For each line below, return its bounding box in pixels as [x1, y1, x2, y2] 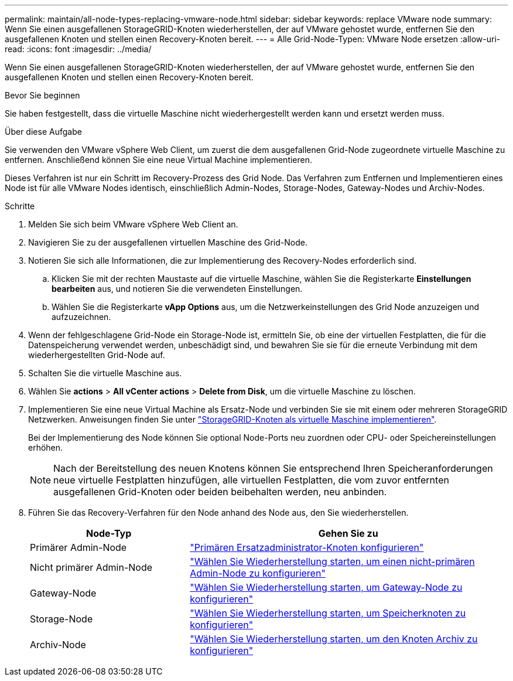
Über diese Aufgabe [5, 127, 82, 137]
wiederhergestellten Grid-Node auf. [28, 350, 165, 360]
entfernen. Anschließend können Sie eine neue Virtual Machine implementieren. [5, 155, 313, 165]
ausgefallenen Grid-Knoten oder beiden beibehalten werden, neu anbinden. [53, 486, 387, 498]
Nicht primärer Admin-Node [30, 561, 153, 573]
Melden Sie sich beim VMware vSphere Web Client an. [28, 219, 238, 229]
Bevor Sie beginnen [5, 90, 80, 100]
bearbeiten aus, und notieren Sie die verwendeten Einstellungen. [52, 284, 303, 294]
